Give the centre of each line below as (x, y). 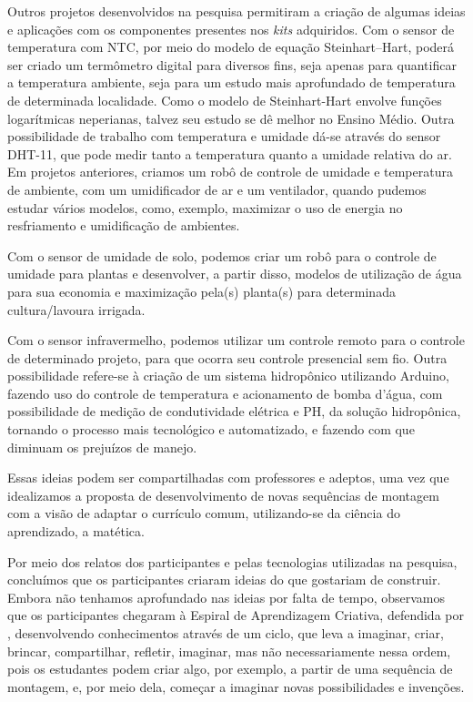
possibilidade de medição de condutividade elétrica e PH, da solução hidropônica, (234, 411)
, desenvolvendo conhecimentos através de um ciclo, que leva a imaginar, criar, (226, 633)
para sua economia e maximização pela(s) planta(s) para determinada (201, 291)
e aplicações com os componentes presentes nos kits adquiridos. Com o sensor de (231, 29)
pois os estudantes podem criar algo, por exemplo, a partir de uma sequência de (230, 669)
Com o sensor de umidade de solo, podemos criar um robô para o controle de (222, 255)
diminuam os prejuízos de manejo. (102, 447)
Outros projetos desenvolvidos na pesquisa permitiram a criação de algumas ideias (236, 11)
